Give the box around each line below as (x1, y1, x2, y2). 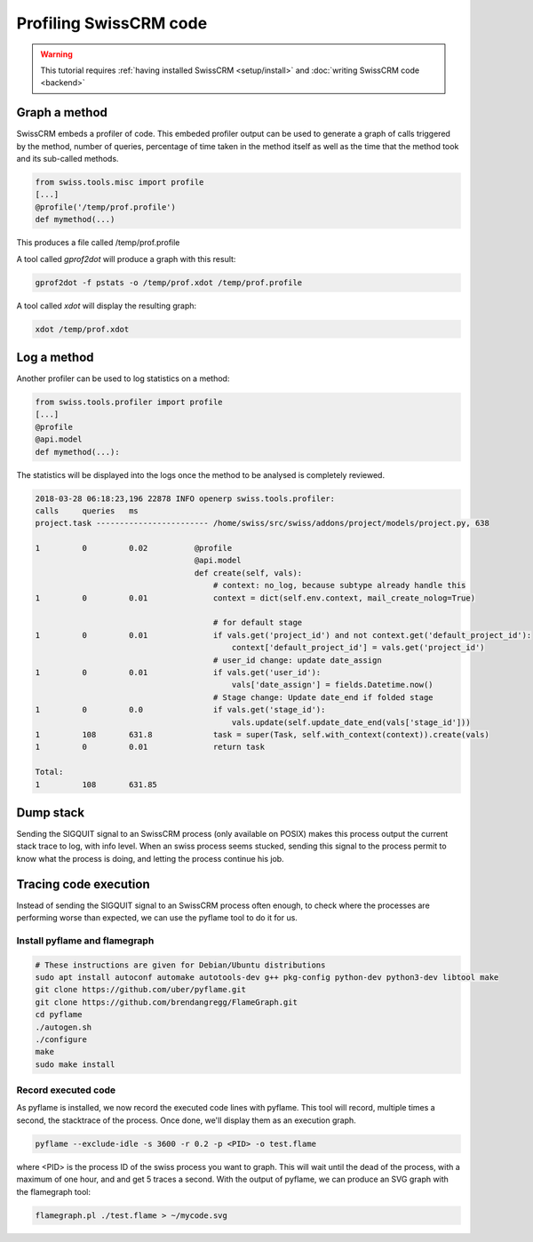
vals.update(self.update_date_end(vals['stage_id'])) (231, 717, 471, 728)
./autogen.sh (35, 1022, 92, 1032)
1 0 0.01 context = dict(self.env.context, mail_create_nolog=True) (35, 593, 475, 603)
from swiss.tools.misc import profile (35, 178, 204, 187)
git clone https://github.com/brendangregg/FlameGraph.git (35, 997, 298, 1007)
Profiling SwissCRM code (16, 13, 208, 33)
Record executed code (16, 1084, 116, 1096)
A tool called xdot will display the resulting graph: (16, 300, 197, 311)
